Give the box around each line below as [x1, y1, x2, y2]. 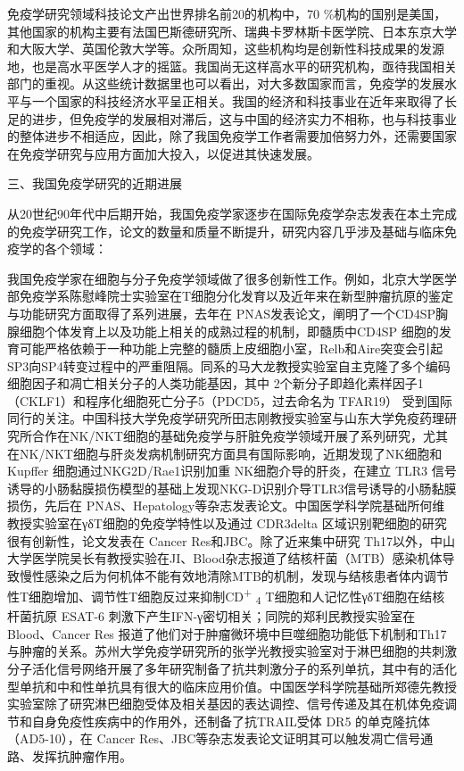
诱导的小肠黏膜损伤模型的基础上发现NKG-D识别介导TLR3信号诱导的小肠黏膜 [7, 478, 457, 497]
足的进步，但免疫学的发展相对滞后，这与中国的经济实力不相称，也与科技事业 [7, 109, 457, 128]
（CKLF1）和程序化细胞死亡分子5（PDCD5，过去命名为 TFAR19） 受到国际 [7, 391, 452, 410]
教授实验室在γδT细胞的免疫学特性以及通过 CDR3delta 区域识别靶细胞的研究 [7, 514, 447, 533]
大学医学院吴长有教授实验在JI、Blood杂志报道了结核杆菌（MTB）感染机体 [7, 549, 443, 568]
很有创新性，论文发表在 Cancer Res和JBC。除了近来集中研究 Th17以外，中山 [7, 531, 455, 550]
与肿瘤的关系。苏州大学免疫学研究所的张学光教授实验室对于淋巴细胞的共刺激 [7, 642, 457, 660]
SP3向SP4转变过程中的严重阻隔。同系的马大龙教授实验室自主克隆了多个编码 [7, 356, 451, 375]
